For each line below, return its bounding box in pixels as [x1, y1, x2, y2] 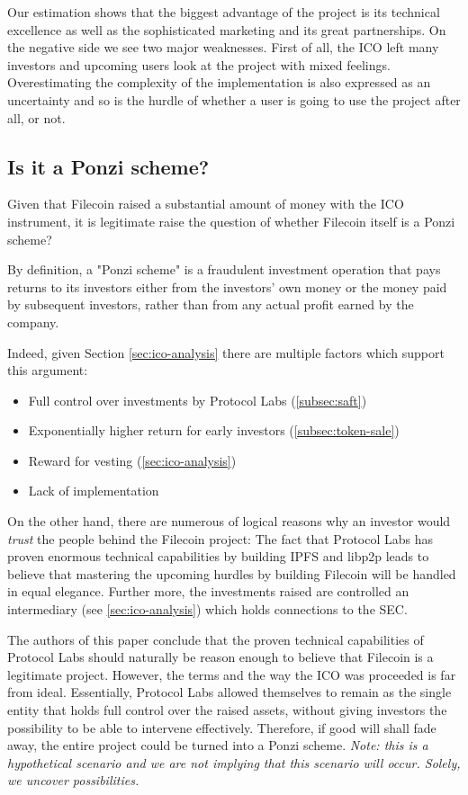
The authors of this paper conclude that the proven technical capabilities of [7, 630, 424, 648]
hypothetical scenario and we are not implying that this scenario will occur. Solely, [7, 753, 461, 772]
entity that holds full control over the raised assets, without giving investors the [7, 701, 447, 719]
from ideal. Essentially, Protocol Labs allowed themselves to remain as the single [7, 683, 452, 701]
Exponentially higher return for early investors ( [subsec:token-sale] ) [28, 421, 400, 440]
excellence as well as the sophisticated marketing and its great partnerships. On [7, 20, 446, 39]
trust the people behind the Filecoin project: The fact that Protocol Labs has [7, 529, 434, 548]
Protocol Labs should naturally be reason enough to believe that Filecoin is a [7, 648, 434, 666]
